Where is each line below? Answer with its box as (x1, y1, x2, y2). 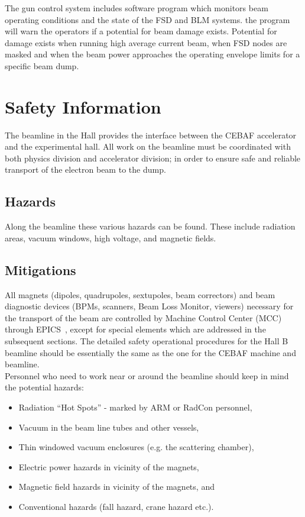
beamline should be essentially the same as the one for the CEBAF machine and (5, 346, 296, 358)
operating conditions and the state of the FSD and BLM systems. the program (5, 13, 290, 25)
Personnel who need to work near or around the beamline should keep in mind (5, 369, 289, 382)
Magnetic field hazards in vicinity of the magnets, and (18, 480, 215, 493)
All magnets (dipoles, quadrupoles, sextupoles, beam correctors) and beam (5, 288, 275, 300)
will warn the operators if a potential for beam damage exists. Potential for (5, 25, 277, 37)
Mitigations (5, 260, 76, 279)
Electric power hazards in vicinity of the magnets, (18, 460, 199, 473)
